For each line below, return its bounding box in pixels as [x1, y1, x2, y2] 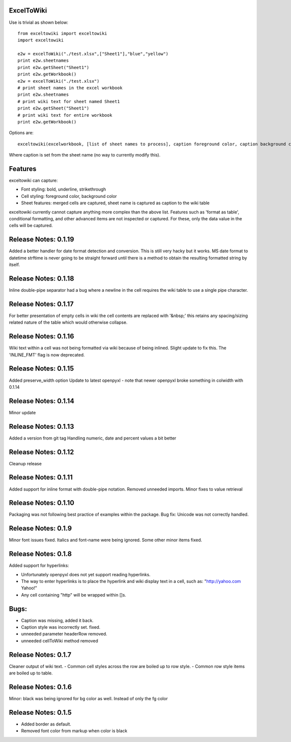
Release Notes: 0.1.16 [9, 332, 75, 340]
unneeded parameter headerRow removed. [21, 631, 108, 637]
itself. [9, 262, 20, 267]
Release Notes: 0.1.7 [9, 651, 71, 659]
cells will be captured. [9, 223, 53, 229]
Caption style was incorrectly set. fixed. [21, 624, 100, 630]
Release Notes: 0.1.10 [9, 499, 75, 507]
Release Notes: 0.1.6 [9, 683, 72, 691]
